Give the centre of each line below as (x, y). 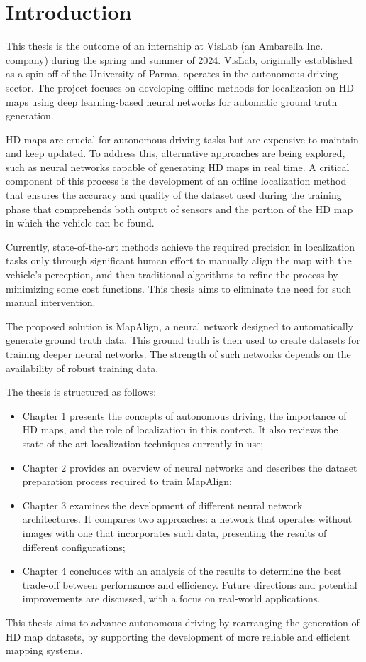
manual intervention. (51, 302)
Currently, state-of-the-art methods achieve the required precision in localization (181, 246)
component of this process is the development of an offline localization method (176, 181)
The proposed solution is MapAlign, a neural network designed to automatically (180, 326)
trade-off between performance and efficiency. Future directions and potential (190, 584)
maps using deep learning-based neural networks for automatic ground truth (172, 101)
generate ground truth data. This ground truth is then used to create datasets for (183, 340)
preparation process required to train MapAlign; (127, 481)
